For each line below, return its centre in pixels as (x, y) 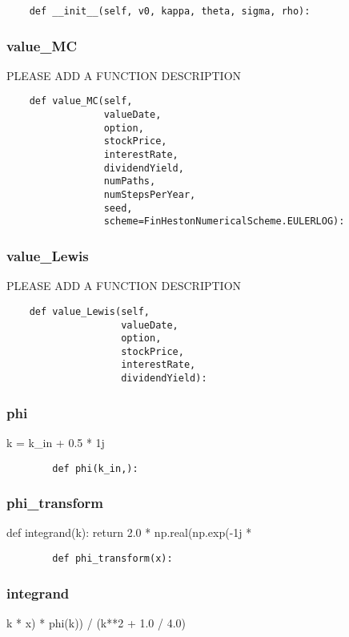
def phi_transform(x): (112, 559)
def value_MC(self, (81, 101)
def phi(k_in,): (95, 468)
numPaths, (130, 181)
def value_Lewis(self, (89, 311)
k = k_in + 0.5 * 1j (56, 442)
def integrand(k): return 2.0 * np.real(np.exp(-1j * (129, 532)
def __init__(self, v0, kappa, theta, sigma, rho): (170, 11)
